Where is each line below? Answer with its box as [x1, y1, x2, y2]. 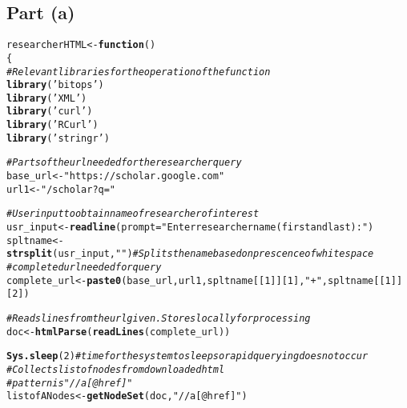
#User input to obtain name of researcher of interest [6, 208, 260, 220]
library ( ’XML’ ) [6, 92, 87, 104]
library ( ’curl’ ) [6, 106, 93, 118]
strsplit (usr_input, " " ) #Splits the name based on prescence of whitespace [6, 248, 374, 260]
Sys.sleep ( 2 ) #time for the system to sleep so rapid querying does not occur [6, 350, 369, 362]
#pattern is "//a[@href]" [6, 377, 133, 389]
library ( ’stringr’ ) [6, 132, 110, 144]
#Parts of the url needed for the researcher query [6, 157, 242, 169]
